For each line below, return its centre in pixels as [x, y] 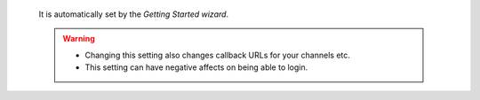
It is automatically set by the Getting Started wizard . [134, 14]
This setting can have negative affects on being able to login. [196, 67]
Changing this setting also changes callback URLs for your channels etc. [218, 55]
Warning [79, 39]
